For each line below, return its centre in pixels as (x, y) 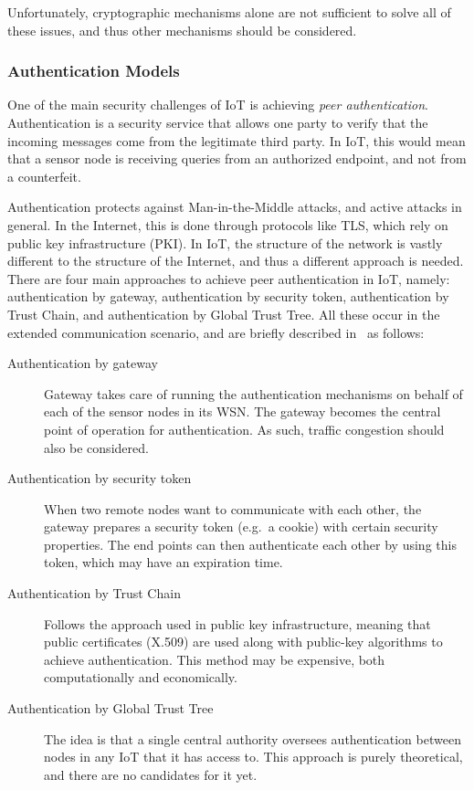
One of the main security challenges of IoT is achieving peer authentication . (218, 105)
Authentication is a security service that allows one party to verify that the (218, 122)
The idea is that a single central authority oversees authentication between (253, 738)
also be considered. (96, 447)
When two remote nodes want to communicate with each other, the (233, 508)
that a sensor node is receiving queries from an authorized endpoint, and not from (237, 158)
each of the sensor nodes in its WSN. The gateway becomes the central (242, 411)
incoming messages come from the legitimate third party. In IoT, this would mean (237, 140)
